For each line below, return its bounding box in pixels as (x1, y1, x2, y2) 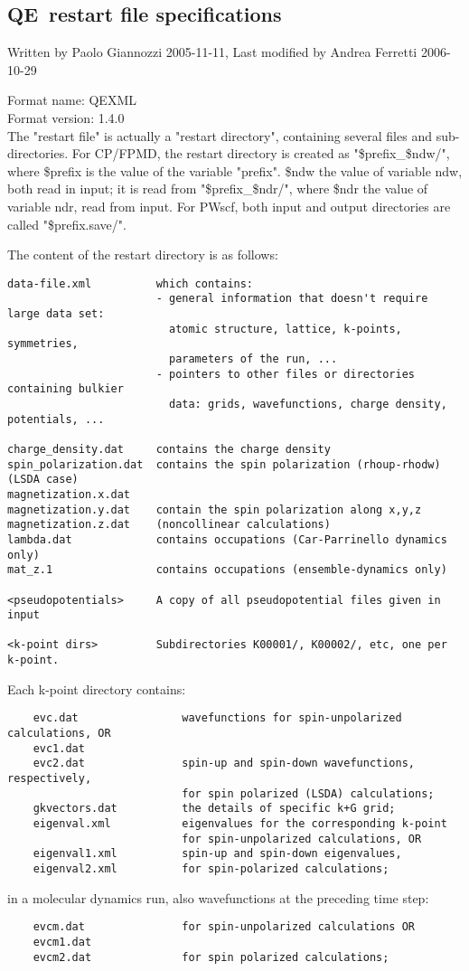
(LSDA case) (7, 473, 79, 486)
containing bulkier (7, 382, 124, 396)
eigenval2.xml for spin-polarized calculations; (33, 862, 389, 875)
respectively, (7, 772, 92, 786)
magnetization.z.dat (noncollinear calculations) (7, 518, 331, 532)
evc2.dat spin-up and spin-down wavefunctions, (33, 757, 416, 770)
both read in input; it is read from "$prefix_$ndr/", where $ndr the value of (7, 179, 428, 198)
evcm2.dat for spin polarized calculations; (33, 950, 389, 964)
